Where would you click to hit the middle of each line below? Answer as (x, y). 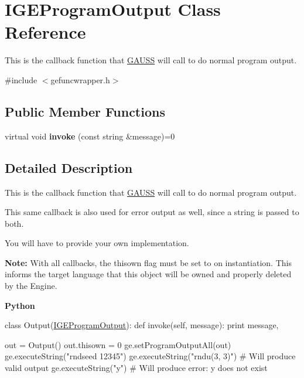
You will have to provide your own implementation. (97, 243)
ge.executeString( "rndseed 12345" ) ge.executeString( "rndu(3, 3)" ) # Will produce (150, 356)
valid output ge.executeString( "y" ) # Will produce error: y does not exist (136, 368)
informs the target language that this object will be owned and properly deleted (148, 274)
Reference (45, 32)
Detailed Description (69, 167)
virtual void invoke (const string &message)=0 (90, 136)
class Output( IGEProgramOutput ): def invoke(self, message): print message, (142, 325)
